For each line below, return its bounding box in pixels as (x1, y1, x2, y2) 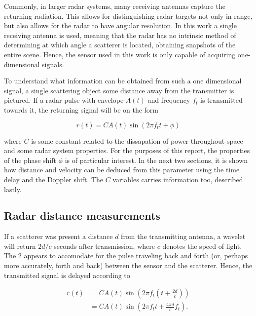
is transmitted (200, 95, 243, 105)
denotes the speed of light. (162, 240, 242, 251)
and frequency (147, 95, 190, 105)
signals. (42, 59, 64, 69)
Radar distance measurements (4, 208, 160, 223)
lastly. (4, 184, 22, 194)
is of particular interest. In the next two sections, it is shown (65, 155, 248, 165)
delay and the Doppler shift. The (4, 174, 103, 184)
